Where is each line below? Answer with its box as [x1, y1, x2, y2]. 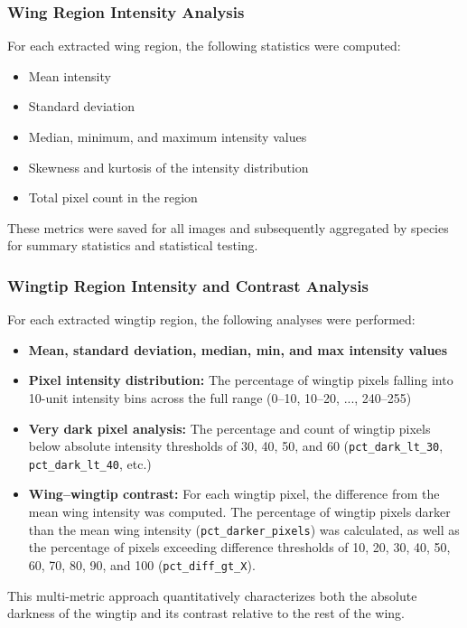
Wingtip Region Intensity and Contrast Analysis [7, 274, 369, 296]
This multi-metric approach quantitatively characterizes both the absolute [7, 586, 417, 605]
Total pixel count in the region [28, 188, 198, 207]
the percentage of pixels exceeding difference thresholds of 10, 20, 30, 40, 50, [28, 538, 451, 557]
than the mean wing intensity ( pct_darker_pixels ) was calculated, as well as [28, 520, 460, 539]
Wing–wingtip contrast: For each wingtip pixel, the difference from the [28, 484, 440, 503]
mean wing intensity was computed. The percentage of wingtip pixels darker [28, 502, 451, 521]
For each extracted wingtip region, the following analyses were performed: [7, 310, 416, 329]
